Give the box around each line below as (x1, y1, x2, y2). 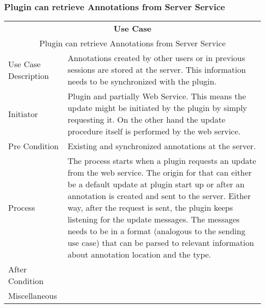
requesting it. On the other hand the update (67, 114, 226, 126)
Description (8, 69, 49, 81)
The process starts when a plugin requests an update (67, 155, 256, 167)
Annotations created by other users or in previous (67, 52, 245, 64)
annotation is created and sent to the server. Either (67, 190, 251, 202)
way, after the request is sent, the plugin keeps (67, 202, 233, 214)
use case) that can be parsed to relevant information (67, 237, 254, 249)
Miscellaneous (8, 290, 57, 302)
